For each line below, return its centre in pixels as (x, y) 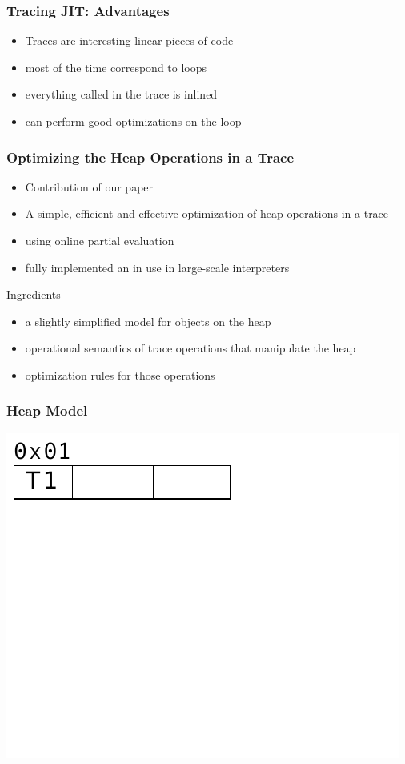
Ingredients (34, 294)
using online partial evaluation (100, 240)
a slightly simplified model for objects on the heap (148, 321)
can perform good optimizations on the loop (133, 121)
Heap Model (47, 410)
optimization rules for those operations (120, 374)
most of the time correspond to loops (116, 67)
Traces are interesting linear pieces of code (129, 40)
